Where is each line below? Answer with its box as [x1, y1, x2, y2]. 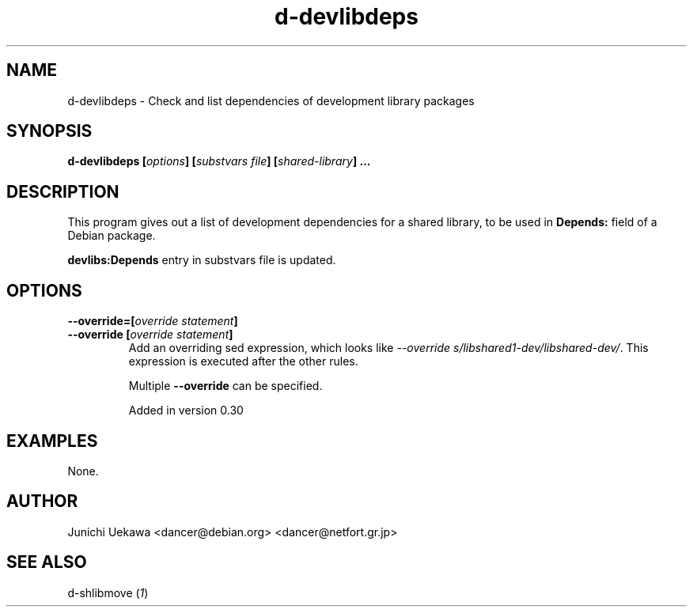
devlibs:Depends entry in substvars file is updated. [67, 253, 336, 267]
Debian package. [67, 229, 156, 243]
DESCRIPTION [6, 181, 119, 202]
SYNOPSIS [6, 121, 93, 142]
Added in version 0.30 [128, 403, 244, 418]
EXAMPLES [6, 430, 98, 451]
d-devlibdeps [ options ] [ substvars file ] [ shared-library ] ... [67, 154, 371, 168]
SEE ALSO [6, 552, 87, 573]
